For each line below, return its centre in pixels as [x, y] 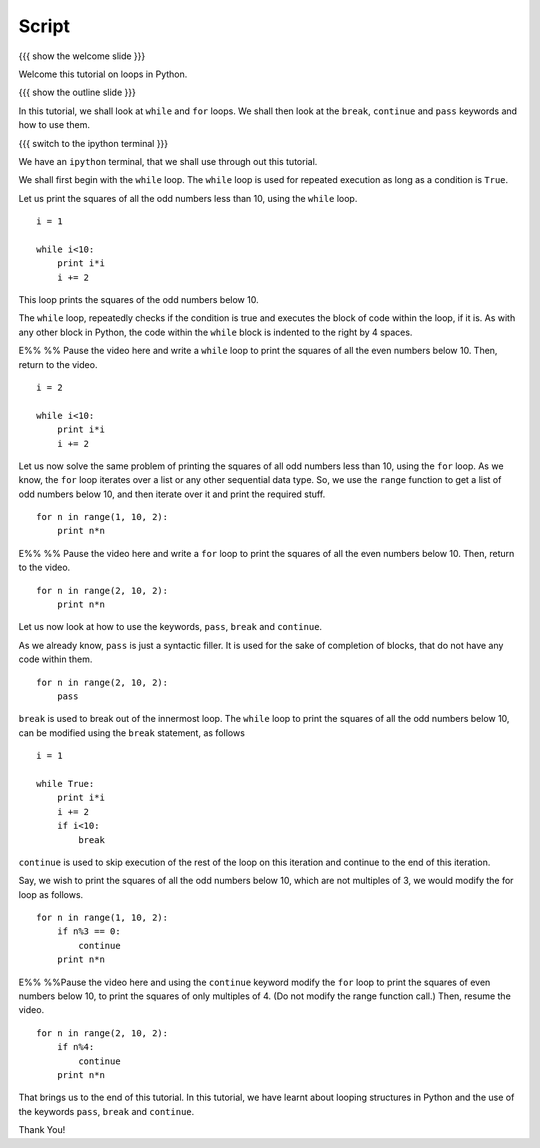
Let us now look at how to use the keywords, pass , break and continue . [170, 627]
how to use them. [54, 125]
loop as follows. [51, 894]
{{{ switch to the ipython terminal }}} [93, 143]
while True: [65, 783]
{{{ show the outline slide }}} [77, 92]
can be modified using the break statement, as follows [131, 732]
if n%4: [75, 1047]
